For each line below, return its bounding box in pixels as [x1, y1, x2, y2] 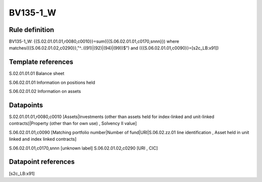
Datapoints [9, 101, 43, 109]
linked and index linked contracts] [9, 136, 77, 142]
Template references [9, 58, 74, 66]
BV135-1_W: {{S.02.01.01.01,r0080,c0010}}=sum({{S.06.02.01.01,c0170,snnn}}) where [9, 39, 180, 45]
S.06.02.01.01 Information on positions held [9, 79, 96, 85]
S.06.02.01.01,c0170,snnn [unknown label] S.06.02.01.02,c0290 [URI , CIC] [9, 145, 158, 151]
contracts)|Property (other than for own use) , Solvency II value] [9, 121, 137, 126]
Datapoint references [9, 158, 75, 166]
